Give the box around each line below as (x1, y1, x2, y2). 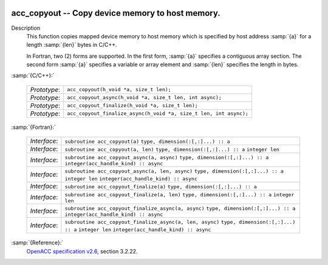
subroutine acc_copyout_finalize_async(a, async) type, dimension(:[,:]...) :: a (64, 205, 296, 212)
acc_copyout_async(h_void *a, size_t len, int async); (67, 94, 222, 101)
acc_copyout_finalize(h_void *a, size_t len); (67, 102, 199, 109)
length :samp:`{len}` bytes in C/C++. (26, 41, 118, 49)
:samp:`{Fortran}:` (11, 123, 56, 131)
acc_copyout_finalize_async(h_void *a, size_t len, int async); (67, 110, 249, 117)
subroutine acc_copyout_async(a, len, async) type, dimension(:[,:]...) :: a (64, 168, 284, 174)
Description (11, 24, 41, 32)
